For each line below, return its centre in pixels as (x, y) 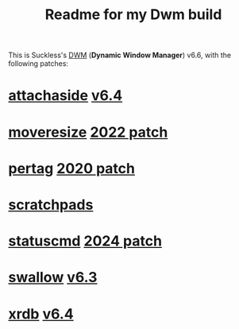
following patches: (39, 64)
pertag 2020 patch (71, 168)
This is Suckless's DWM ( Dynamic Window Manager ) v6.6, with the (120, 55)
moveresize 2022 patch (88, 132)
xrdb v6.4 (41, 314)
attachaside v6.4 (66, 96)
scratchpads (51, 205)
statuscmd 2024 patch (85, 241)
